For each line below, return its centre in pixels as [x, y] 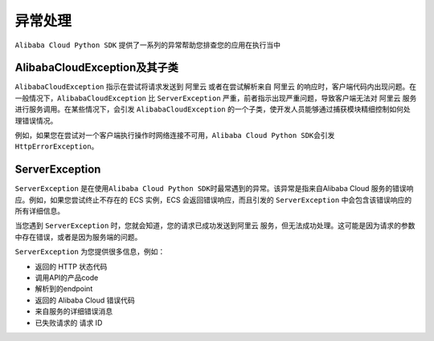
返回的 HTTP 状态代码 [71, 266]
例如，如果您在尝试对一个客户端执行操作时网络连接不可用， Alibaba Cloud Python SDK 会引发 [175, 136]
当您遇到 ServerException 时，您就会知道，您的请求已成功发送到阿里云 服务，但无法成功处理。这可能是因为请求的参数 [215, 225]
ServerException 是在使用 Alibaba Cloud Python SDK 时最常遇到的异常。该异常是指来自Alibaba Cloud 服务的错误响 [214, 189]
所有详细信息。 [39, 211]
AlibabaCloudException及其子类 [96, 68]
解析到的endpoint [64, 289]
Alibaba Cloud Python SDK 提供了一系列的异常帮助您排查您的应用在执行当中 [148, 45]
